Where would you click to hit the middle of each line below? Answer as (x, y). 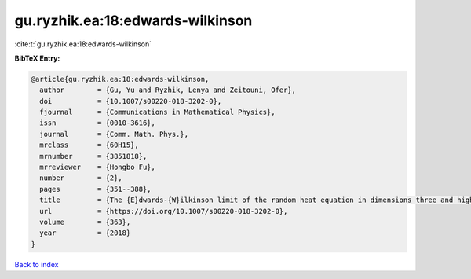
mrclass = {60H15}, (89, 145)
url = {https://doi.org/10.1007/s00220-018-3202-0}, (164, 211)
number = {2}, (81, 178)
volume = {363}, (85, 222)
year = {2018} (85, 233)
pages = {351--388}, (96, 189)
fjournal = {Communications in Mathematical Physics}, (157, 112)
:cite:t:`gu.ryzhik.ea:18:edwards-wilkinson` (83, 44)
